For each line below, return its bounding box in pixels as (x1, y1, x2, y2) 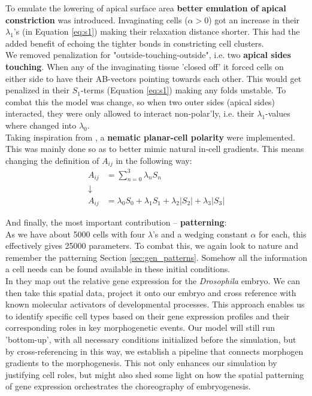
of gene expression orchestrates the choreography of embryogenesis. (5, 380, 251, 392)
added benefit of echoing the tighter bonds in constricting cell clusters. (5, 36, 264, 49)
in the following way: (116, 154, 192, 166)
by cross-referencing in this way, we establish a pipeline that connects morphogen (5, 345, 304, 357)
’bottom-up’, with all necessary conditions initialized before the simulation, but (5, 333, 296, 345)
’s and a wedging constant (152, 227, 248, 240)
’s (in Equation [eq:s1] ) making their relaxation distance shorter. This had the (13, 25, 300, 38)
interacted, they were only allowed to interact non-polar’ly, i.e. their (5, 107, 255, 120)
